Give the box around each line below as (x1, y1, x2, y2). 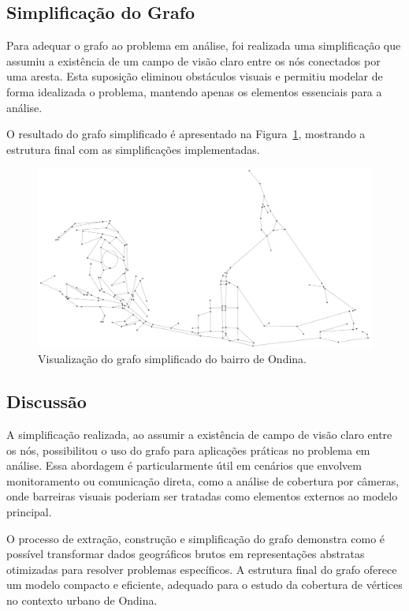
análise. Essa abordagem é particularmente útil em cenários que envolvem (6, 457, 362, 474)
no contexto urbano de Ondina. (6, 592, 158, 608)
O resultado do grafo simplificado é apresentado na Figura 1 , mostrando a (6, 126, 366, 142)
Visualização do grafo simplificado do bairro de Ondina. (38, 350, 307, 367)
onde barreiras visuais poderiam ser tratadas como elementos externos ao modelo (6, 488, 398, 504)
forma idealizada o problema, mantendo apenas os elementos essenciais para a (6, 83, 382, 99)
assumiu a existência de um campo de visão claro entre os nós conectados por (6, 52, 381, 69)
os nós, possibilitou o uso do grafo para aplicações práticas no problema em (6, 441, 370, 458)
